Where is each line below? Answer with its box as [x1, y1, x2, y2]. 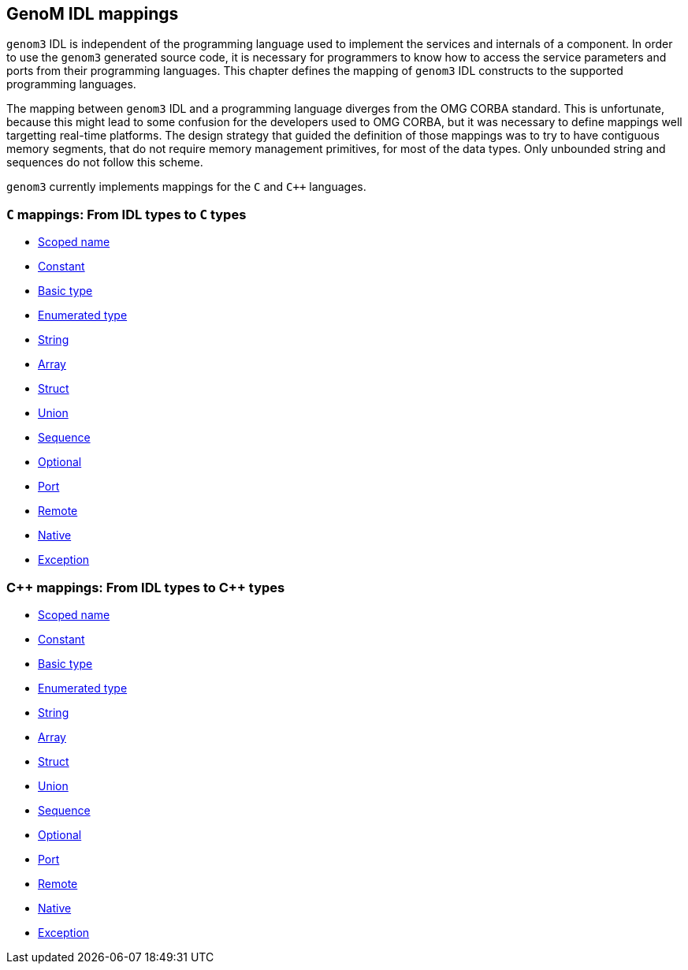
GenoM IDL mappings [6, 4, 179, 24]
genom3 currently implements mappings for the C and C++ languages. [6, 180, 366, 194]
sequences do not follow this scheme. [6, 155, 203, 170]
